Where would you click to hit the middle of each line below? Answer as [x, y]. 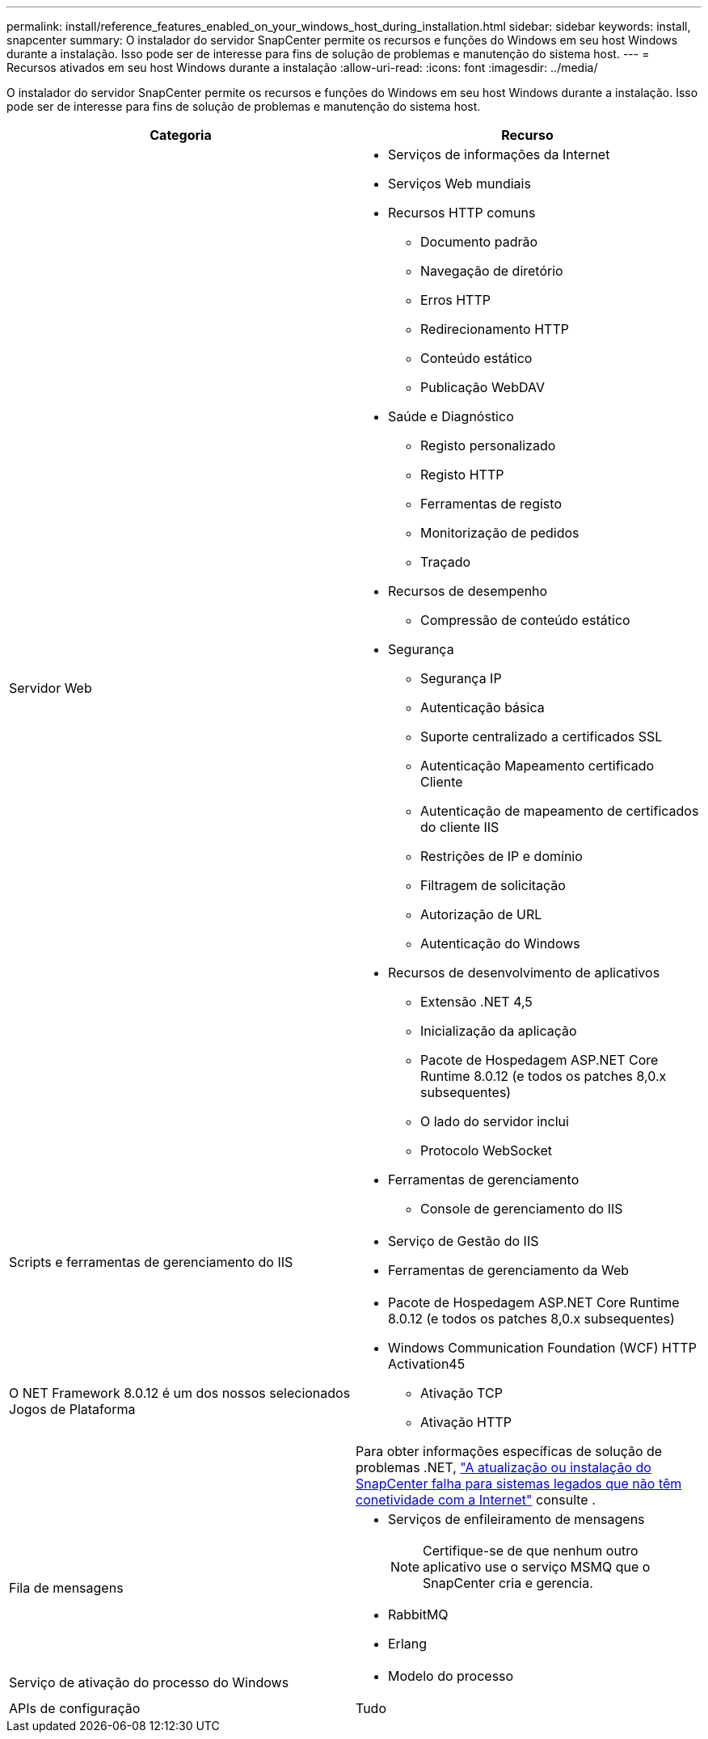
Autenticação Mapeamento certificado [537, 766]
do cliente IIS [460, 827]
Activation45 [427, 1364]
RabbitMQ [418, 1614]
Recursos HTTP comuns [462, 213]
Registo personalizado [488, 445]
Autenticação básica [483, 707]
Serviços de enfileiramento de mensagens [516, 1519]
